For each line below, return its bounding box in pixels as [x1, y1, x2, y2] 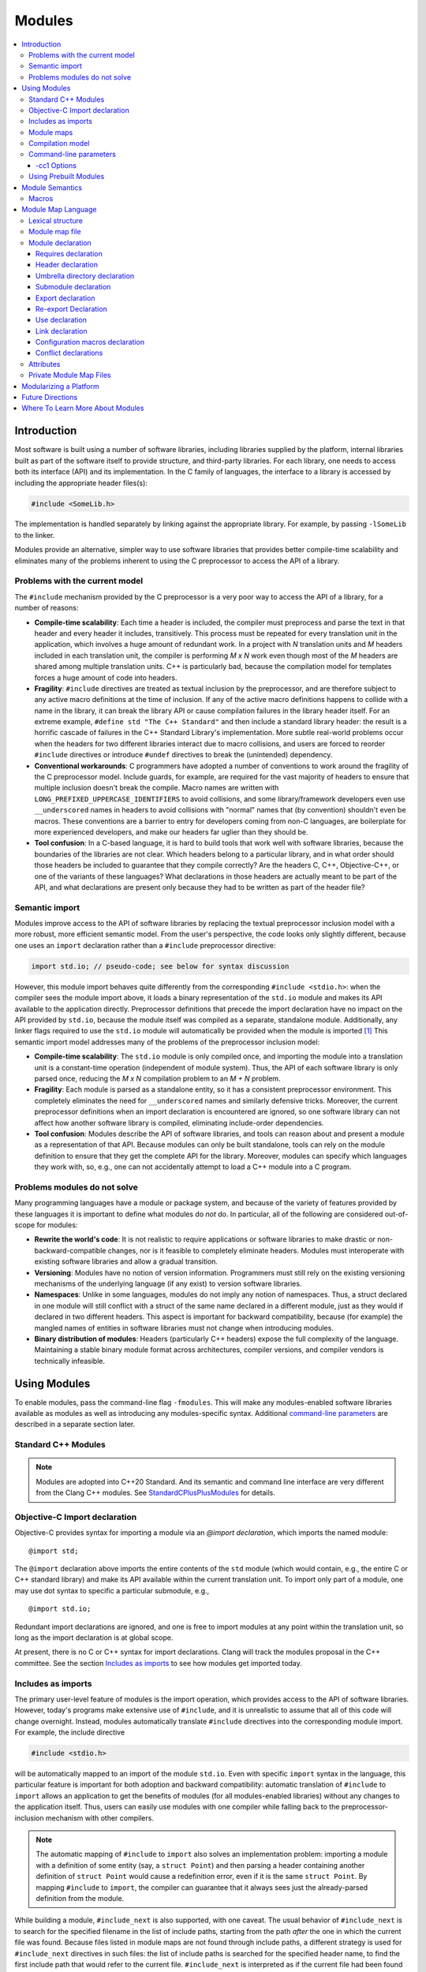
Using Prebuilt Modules [28, 172, 105, 181]
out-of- [384, 1209, 409, 1219]
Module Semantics [21, 182, 83, 192]
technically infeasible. [34, 1356, 106, 1365]
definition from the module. [35, 1893, 125, 1903]
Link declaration [35, 326, 88, 335]
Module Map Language [21, 205, 97, 215]
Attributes [28, 359, 61, 368]
